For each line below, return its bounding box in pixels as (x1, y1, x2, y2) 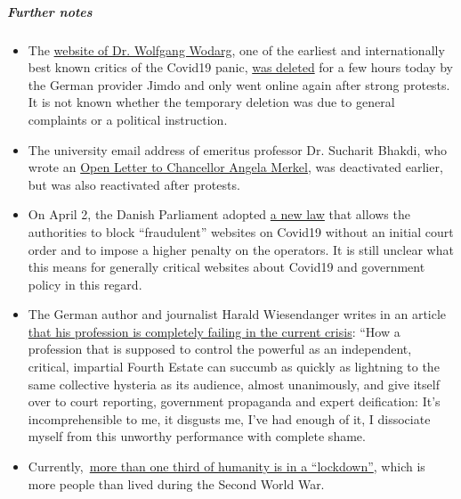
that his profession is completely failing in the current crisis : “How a (28, 322, 400, 340)
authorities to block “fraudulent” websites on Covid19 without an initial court (28, 222, 454, 241)
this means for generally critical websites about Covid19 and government (28, 258, 425, 276)
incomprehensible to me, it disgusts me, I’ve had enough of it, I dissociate (28, 409, 431, 428)
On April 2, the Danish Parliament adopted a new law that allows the (28, 205, 410, 224)
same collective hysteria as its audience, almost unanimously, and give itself (28, 374, 440, 393)
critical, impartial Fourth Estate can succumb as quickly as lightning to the (28, 357, 440, 376)
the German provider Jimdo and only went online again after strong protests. (28, 75, 450, 94)
